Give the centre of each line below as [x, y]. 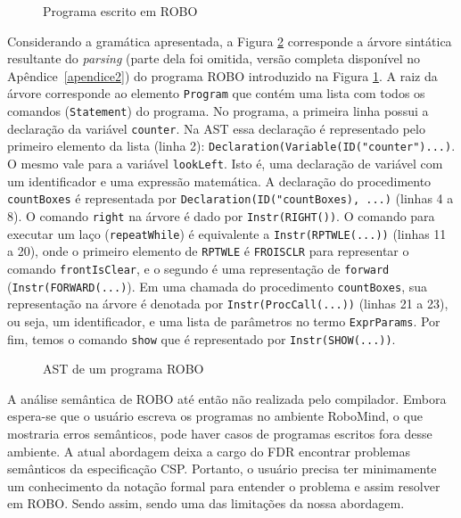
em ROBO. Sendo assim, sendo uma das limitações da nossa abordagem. [206, 503]
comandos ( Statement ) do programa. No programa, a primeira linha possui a [218, 111]
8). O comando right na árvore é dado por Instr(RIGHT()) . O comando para [221, 215]
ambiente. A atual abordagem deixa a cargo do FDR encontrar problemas [209, 451]
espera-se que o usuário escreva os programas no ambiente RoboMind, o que [215, 416]
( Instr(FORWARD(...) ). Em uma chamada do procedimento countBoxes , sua [218, 286]
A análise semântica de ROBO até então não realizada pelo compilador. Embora [227, 398]
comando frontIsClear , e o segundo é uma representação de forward [198, 268]
